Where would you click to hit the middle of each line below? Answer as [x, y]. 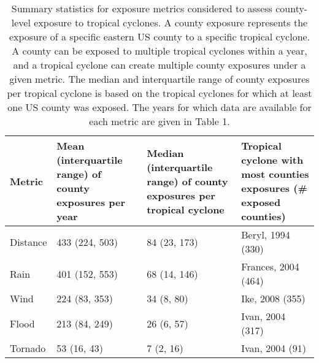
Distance [29, 242]
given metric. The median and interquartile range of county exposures [159, 79]
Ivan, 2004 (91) [274, 348]
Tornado [28, 348]
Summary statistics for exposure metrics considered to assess [142, 8]
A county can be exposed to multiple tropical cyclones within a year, [159, 51]
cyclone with [272, 160]
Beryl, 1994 [266, 235]
